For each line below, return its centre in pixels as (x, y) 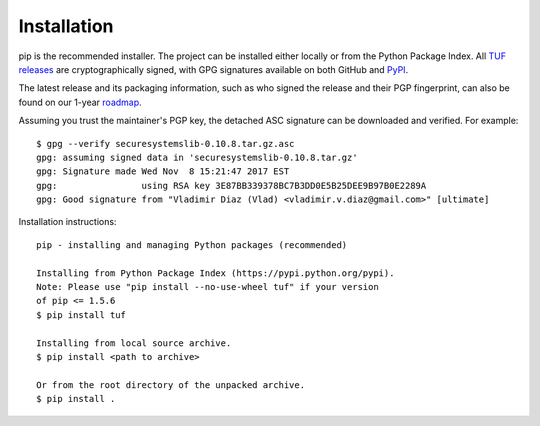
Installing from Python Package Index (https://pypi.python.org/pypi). (215, 273)
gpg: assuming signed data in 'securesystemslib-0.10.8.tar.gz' (197, 157)
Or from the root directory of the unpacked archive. (170, 384)
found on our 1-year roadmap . (80, 102)
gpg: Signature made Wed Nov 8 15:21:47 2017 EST (163, 171)
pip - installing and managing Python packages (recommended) (192, 244)
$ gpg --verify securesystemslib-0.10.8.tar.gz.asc (165, 143)
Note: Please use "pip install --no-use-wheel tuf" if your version (207, 287)
